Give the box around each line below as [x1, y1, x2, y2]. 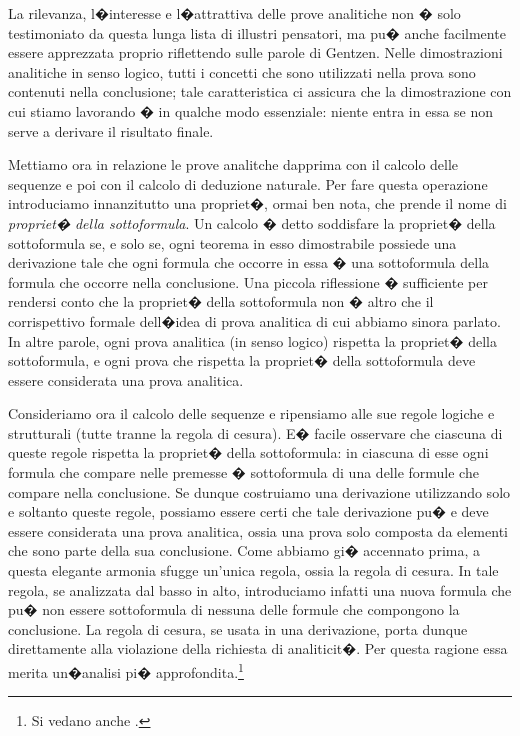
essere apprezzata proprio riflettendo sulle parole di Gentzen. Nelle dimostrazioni [8, 42, 503, 63]
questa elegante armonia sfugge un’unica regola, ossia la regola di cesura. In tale [8, 560, 499, 581]
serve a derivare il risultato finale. [8, 120, 214, 141]
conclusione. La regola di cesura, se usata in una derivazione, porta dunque [8, 618, 468, 639]
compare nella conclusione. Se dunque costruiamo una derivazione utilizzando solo [8, 481, 511, 502]
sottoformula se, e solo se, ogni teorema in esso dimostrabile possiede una [8, 232, 457, 253]
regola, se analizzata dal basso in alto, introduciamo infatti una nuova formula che [8, 579, 512, 600]
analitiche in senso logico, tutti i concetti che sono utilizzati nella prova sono [8, 61, 476, 82]
